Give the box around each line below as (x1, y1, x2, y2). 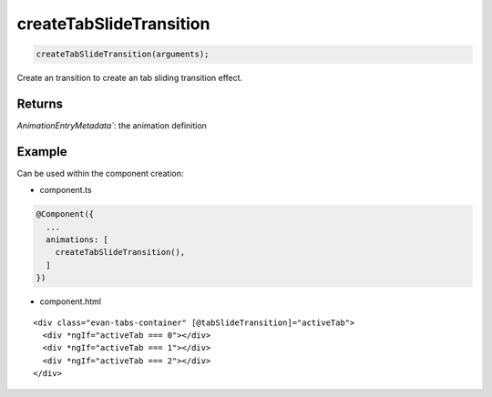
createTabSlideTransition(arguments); (36, 49, 210, 59)
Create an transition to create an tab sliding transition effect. (16, 73, 243, 84)
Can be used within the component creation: (16, 168, 184, 178)
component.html (39, 296, 102, 307)
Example (16, 144, 67, 159)
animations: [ (46, 235, 109, 245)
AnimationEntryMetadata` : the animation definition (16, 120, 207, 131)
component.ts (39, 185, 92, 196)
